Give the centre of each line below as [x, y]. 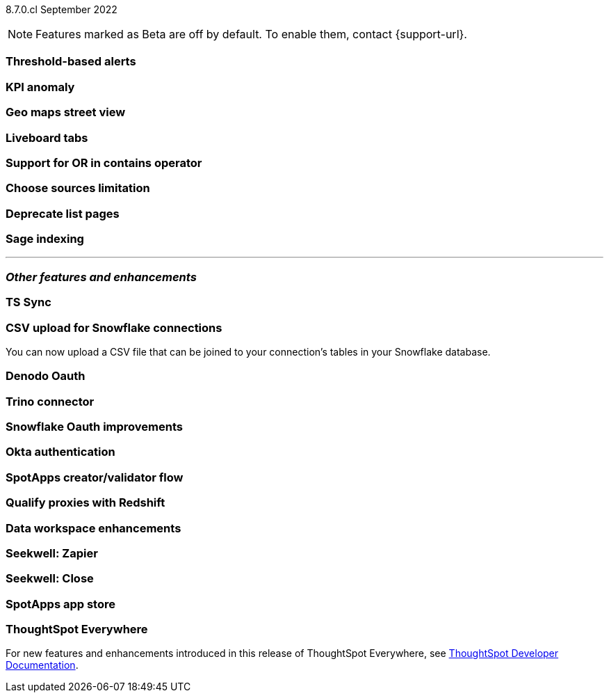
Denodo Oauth [46, 376]
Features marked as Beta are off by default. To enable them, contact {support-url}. [251, 34]
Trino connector [50, 401]
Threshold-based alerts [71, 62]
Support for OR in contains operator [104, 162]
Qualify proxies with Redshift [86, 503]
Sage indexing [45, 239]
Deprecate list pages [63, 213]
